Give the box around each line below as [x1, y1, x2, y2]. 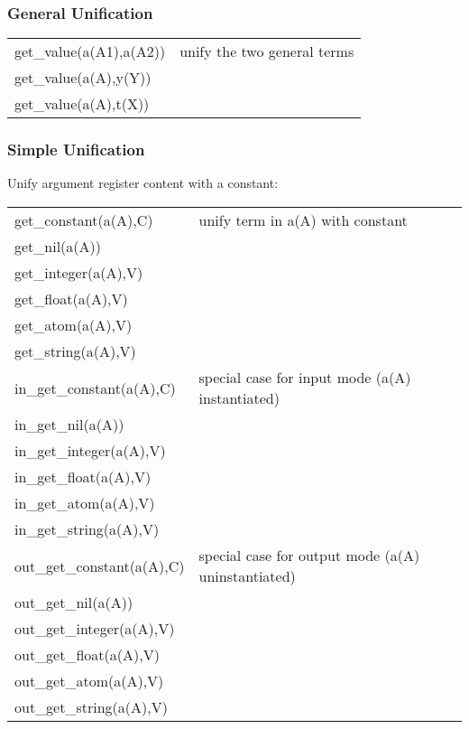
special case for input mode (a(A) [198, 367, 411, 388]
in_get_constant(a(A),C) [14, 377, 176, 398]
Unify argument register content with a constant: [7, 173, 279, 192]
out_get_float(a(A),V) [14, 644, 160, 666]
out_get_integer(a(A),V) [14, 618, 175, 640]
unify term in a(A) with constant [198, 210, 408, 231]
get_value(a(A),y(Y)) [14, 67, 152, 89]
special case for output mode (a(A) [198, 545, 420, 566]
